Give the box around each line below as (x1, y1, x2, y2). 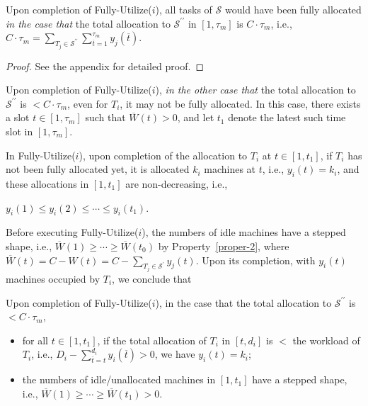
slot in (6, 124, 33, 138)
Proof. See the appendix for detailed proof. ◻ (6, 58, 205, 73)
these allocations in (6, 176, 89, 191)
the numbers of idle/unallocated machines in (22, 372, 216, 387)
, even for (67, 96, 108, 111)
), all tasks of (155, 2, 212, 16)
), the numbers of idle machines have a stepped (142, 225, 346, 239)
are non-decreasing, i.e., (125, 176, 228, 191)
